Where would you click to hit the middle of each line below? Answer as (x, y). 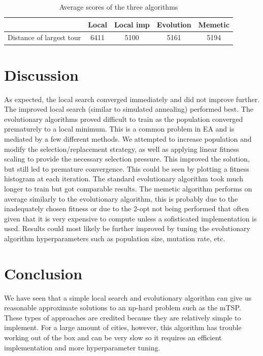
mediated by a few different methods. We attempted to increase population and (128, 139)
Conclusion (43, 273)
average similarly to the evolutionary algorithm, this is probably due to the (121, 198)
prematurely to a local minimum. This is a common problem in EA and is (119, 129)
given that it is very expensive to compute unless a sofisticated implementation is (130, 218)
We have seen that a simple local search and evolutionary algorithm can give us (128, 297)
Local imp (132, 24)
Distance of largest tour (44, 37)
